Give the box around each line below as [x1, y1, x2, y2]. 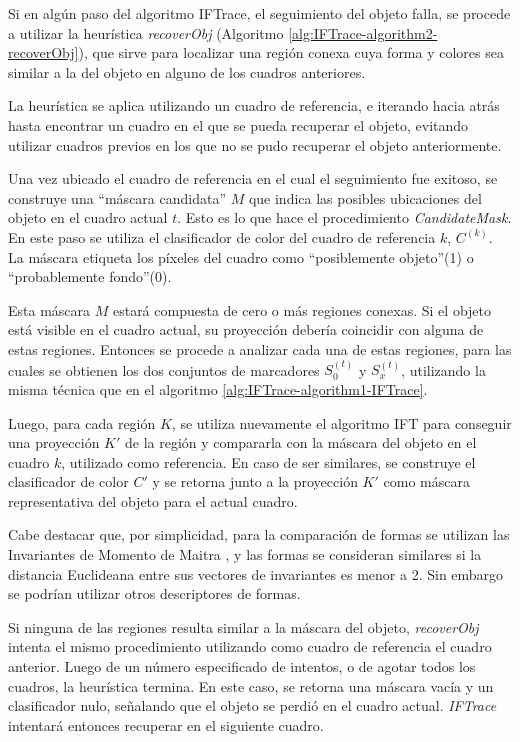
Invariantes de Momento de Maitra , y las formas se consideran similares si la [8, 544, 482, 565]
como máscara [383, 471, 470, 492]
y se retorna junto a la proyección [152, 471, 358, 492]
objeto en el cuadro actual [8, 207, 168, 228]
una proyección [8, 432, 100, 453]
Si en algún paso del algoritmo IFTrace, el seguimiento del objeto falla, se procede [8, 3, 511, 23]
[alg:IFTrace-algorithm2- [288, 22, 438, 43]
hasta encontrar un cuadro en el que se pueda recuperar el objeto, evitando [8, 114, 469, 135]
